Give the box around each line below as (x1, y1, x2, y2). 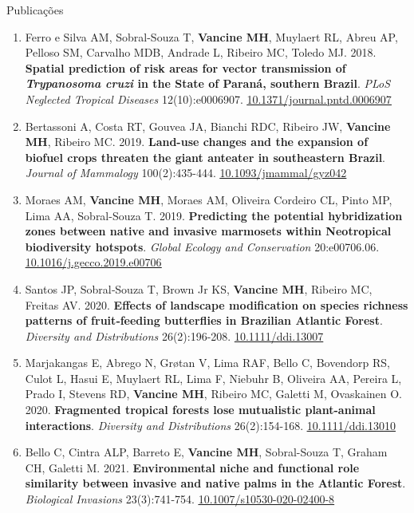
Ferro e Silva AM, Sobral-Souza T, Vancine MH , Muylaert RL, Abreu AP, (25, 28, 398, 45)
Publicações (6, 2, 64, 18)
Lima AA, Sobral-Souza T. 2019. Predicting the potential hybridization (25, 207, 403, 223)
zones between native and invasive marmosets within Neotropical (25, 223, 392, 239)
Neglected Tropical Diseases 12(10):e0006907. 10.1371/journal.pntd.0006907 (25, 90, 392, 107)
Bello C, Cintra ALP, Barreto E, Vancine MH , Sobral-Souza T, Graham (25, 444, 388, 460)
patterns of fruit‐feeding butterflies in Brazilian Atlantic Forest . (25, 312, 383, 329)
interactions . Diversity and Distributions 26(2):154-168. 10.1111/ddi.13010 (25, 416, 396, 433)
